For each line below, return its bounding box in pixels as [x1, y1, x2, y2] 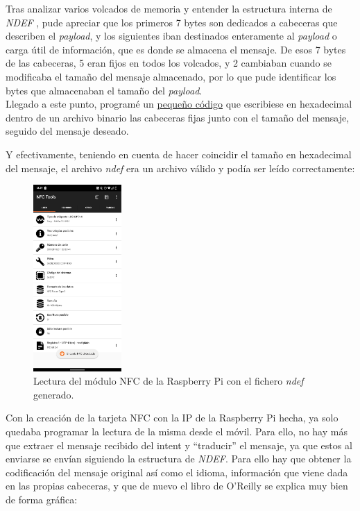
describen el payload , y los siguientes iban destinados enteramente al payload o [6, 28, 337, 43]
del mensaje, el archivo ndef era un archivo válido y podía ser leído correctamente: [6, 160, 355, 175]
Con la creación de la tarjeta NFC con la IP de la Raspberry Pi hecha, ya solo [6, 410, 338, 425]
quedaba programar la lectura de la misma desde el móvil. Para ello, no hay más [6, 424, 348, 439]
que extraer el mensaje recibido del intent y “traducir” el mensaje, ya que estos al [6, 437, 352, 452]
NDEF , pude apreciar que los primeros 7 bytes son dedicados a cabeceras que [6, 15, 338, 29]
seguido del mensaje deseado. [6, 124, 129, 138]
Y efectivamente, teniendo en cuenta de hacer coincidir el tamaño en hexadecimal [6, 146, 352, 161]
